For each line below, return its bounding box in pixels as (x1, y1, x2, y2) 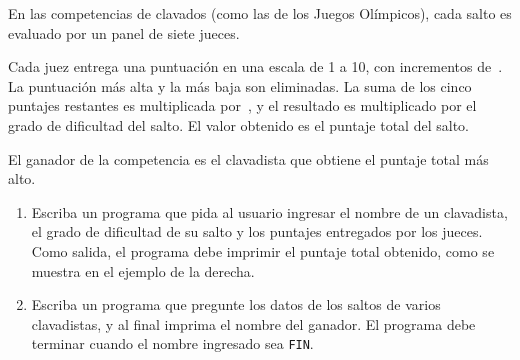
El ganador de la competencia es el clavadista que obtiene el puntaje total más (8, 148, 489, 169)
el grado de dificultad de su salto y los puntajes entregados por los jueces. (31, 221, 483, 242)
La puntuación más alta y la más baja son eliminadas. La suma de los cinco (8, 75, 472, 96)
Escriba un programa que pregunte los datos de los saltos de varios (31, 294, 441, 315)
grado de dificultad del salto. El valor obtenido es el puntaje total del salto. (8, 114, 469, 135)
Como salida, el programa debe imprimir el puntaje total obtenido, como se (31, 240, 495, 261)
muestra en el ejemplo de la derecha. (31, 260, 255, 281)
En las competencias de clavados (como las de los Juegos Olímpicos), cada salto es (8, 3, 512, 23)
